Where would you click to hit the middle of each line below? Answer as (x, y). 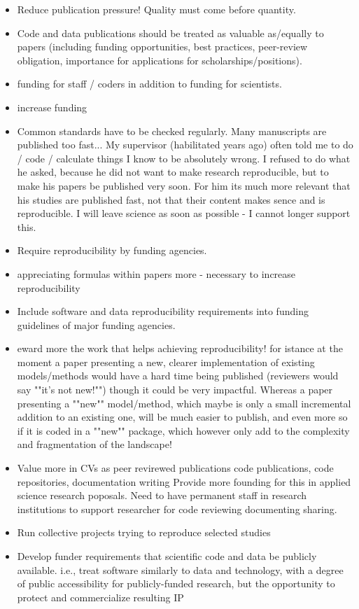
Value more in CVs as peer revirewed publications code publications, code (175, 468)
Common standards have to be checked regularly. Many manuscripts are (172, 131)
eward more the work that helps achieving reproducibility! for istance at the (180, 348)
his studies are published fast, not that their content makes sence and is (171, 199)
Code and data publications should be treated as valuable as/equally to (170, 33)
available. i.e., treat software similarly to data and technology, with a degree (180, 569)
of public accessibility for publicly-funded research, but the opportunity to (176, 583)
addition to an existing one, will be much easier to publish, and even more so (182, 417)
